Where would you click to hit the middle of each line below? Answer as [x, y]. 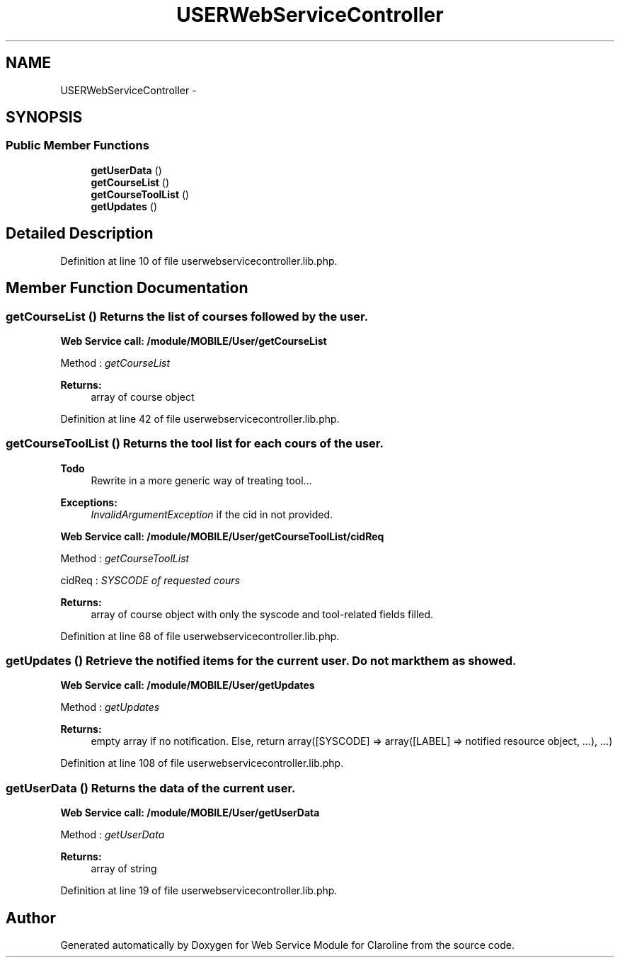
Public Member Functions [77, 146]
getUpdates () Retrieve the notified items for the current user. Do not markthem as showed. [261, 661]
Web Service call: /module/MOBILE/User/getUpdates [188, 685]
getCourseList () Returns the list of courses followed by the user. [187, 316]
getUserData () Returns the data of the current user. [151, 788]
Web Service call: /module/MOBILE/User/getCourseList [194, 341]
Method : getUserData [113, 835]
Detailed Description [80, 234]
